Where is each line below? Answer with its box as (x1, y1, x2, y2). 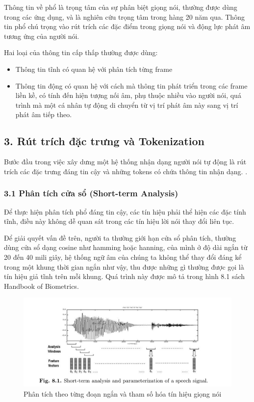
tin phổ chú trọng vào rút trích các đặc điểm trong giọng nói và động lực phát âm (4, 21, 251, 31)
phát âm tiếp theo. (15, 109, 72, 120)
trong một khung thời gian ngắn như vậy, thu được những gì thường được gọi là (4, 261, 244, 272)
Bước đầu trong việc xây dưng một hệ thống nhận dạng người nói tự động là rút (4, 156, 247, 167)
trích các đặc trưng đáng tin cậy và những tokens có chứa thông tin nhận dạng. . (4, 166, 248, 176)
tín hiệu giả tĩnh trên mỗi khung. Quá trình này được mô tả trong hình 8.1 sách (4, 271, 245, 281)
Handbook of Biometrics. (4, 280, 79, 291)
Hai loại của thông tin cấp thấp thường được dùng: (4, 47, 158, 58)
